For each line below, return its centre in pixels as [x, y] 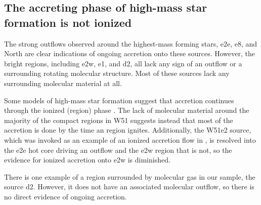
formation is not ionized [68, 22]
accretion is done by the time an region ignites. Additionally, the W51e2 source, [128, 130]
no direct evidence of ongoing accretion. [66, 196]
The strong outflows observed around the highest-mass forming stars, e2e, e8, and [131, 43]
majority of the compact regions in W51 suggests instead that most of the [119, 120]
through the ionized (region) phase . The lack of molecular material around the [127, 110]
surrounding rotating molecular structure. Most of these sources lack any [117, 73]
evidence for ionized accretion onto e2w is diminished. [87, 160]
